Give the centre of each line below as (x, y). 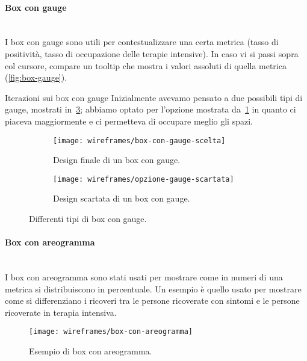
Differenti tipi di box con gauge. (88, 219)
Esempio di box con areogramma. (91, 351)
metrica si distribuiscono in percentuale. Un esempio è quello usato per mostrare (153, 288)
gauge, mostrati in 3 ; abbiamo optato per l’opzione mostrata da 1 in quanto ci (150, 109)
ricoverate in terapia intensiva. (61, 312)
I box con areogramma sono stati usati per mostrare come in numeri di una (144, 277)
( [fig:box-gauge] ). (36, 77)
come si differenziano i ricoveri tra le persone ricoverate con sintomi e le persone (152, 301)
